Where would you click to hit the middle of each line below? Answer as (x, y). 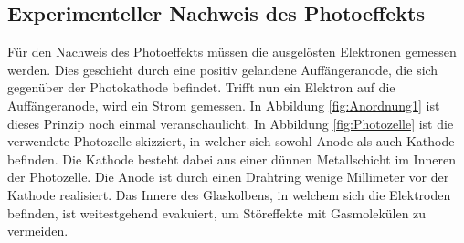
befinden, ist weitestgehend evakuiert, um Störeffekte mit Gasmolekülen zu (217, 212)
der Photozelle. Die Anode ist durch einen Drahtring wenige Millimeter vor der (228, 177)
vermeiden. (38, 231)
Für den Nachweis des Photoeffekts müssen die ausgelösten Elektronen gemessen (232, 52)
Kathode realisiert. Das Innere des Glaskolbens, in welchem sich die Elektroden (229, 194)
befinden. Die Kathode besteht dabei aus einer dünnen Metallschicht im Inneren (232, 158)
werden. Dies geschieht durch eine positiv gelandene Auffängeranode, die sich (223, 69)
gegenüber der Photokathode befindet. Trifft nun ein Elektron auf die (201, 87)
